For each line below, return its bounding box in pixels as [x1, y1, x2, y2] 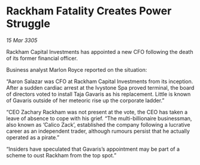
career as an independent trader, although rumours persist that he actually [6, 127, 190, 135]
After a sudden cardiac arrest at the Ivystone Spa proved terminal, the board [6, 84, 195, 91]
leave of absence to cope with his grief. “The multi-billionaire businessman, [6, 115, 192, 122]
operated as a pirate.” [6, 133, 60, 141]
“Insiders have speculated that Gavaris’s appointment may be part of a [6, 145, 180, 152]
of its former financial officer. [6, 54, 78, 62]
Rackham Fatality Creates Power [6, 4, 172, 18]
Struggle [6, 17, 51, 30]
